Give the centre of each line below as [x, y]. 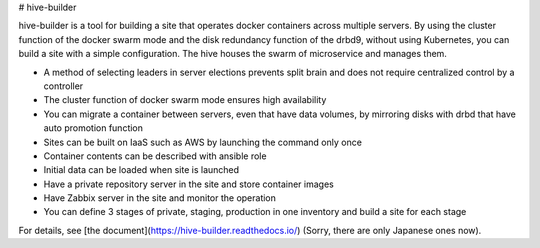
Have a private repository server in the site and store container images [188, 184]
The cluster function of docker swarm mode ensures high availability [185, 100]
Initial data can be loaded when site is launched [141, 170]
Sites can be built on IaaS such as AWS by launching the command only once [202, 142]
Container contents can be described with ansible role [155, 156]
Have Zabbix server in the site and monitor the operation [160, 198]
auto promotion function [93, 128]
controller [63, 86]
